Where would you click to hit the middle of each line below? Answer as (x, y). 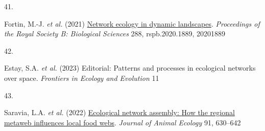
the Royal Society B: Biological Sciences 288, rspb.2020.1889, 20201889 (115, 34)
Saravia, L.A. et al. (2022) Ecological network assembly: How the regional (119, 112)
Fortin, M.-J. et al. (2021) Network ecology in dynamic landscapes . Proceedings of (132, 23)
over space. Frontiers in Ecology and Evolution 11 (82, 78)
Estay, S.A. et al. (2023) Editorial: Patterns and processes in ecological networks (130, 68)
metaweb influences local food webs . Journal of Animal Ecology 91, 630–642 (123, 122)
